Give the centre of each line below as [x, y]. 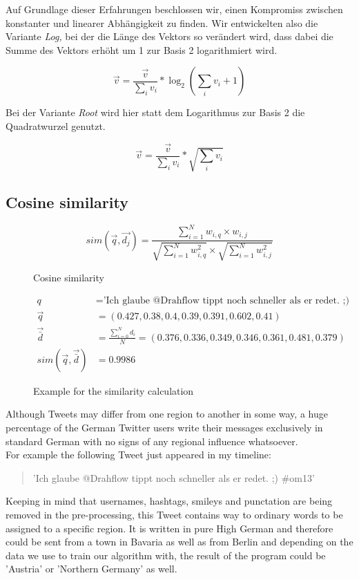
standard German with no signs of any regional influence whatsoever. [152, 441]
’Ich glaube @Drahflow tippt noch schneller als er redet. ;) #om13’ [174, 477]
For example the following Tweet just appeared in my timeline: [138, 455]
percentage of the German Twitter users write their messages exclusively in [164, 427]
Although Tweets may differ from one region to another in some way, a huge [167, 414]
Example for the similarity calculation [114, 390]
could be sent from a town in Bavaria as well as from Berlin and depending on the [179, 542]
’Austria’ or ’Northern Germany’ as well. [91, 569]
